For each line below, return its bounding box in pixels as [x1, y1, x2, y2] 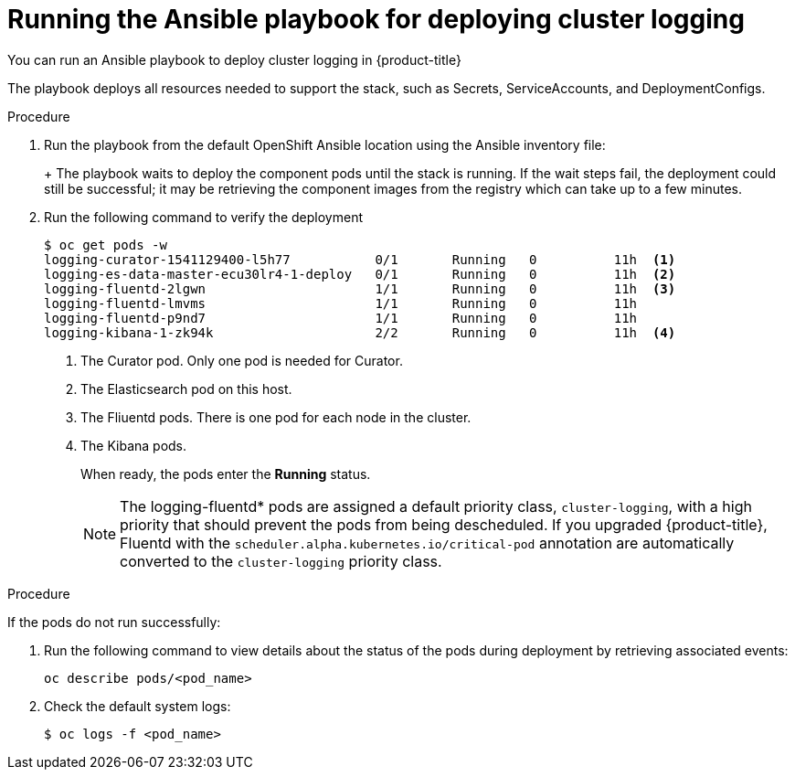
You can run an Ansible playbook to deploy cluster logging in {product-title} [7, 51, 461, 68]
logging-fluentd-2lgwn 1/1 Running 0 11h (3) [44, 281, 676, 296]
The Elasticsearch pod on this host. [80, 380, 292, 397]
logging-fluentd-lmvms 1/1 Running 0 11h [44, 295, 638, 311]
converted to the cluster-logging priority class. [120, 551, 442, 570]
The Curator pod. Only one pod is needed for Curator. [80, 352, 403, 368]
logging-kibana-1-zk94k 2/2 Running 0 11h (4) [44, 325, 676, 340]
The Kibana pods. [80, 437, 187, 453]
